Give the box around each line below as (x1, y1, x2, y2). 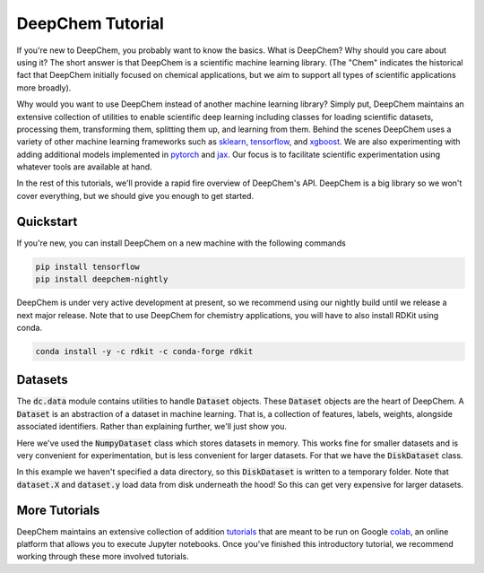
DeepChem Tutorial (16, 13, 165, 33)
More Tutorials (16, 502, 100, 517)
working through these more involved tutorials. (16, 551, 189, 562)
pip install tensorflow (35, 261, 141, 272)
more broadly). (16, 82, 72, 93)
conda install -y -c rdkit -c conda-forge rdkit (35, 346, 254, 356)
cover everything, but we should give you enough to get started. (16, 190, 255, 201)
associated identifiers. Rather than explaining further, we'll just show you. (16, 421, 287, 432)
